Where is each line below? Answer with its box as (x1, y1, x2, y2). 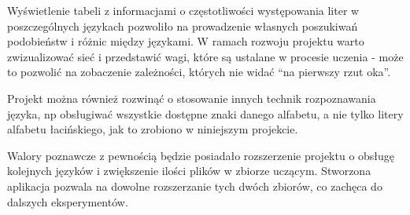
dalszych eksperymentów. (7, 193, 128, 210)
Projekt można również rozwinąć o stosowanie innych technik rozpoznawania (7, 89, 376, 106)
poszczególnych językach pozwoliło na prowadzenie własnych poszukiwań (7, 17, 358, 34)
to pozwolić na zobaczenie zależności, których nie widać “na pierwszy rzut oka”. (7, 64, 391, 80)
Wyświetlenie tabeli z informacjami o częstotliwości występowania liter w (7, 2, 360, 18)
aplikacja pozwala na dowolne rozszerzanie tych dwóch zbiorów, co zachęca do (7, 177, 382, 194)
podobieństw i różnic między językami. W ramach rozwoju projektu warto (7, 33, 364, 49)
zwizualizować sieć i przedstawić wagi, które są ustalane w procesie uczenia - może (7, 48, 404, 64)
